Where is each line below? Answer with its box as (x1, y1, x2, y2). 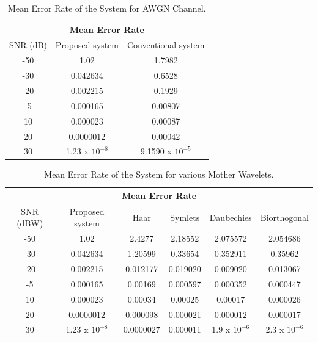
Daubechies (209, 211, 252, 223)
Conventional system (127, 38, 205, 51)
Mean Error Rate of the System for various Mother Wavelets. (44, 168, 274, 181)
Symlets (170, 211, 200, 223)
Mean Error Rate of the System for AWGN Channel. (8, 2, 206, 14)
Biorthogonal (260, 211, 309, 223)
